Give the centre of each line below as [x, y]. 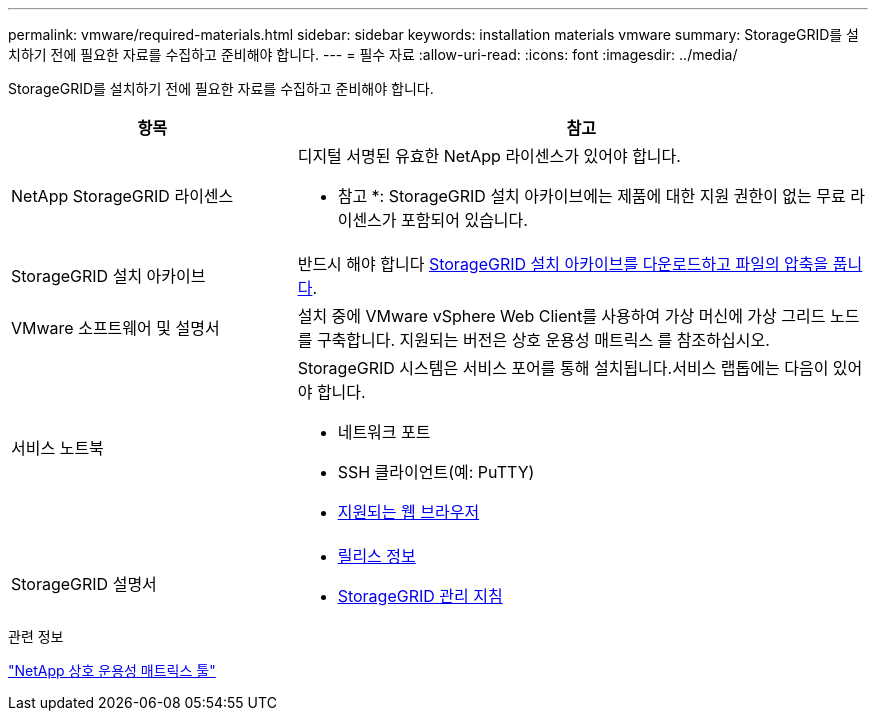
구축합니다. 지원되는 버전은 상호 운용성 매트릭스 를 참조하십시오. [543, 340]
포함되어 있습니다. [464, 220]
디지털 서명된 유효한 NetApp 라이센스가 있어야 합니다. [489, 156]
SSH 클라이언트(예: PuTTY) [436, 472]
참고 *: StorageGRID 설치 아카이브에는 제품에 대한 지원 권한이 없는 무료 [591, 196]
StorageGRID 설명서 [84, 584]
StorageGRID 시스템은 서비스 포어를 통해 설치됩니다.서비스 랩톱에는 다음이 [563, 368]
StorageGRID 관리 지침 [420, 596]
